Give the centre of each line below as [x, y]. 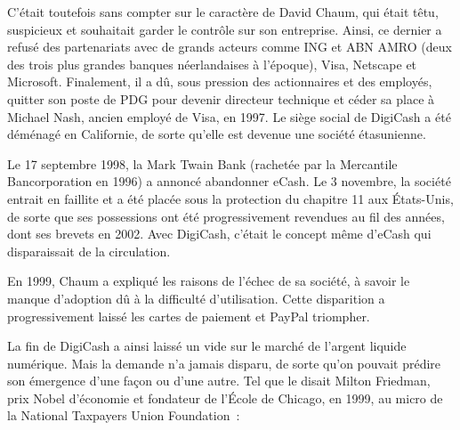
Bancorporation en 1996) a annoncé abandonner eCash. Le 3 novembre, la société [229, 181]
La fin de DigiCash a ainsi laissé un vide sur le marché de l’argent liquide [207, 346]
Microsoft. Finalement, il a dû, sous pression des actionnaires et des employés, [220, 81]
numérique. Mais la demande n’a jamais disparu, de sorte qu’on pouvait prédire [224, 363]
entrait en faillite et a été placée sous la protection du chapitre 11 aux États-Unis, [230, 198]
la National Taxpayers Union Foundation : [124, 415]
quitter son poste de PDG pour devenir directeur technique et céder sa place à [221, 98]
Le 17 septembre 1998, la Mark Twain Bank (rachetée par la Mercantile [202, 163]
